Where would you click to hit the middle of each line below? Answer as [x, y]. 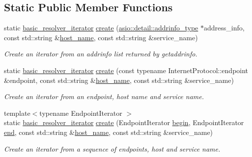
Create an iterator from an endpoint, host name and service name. [104, 96]
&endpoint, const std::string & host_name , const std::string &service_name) [119, 80]
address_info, [224, 28]
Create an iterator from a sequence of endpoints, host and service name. [112, 148]
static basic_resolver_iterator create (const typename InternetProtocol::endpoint [126, 70]
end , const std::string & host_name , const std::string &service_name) [109, 132]
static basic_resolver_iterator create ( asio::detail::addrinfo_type [101, 28]
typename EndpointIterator [81, 113]
